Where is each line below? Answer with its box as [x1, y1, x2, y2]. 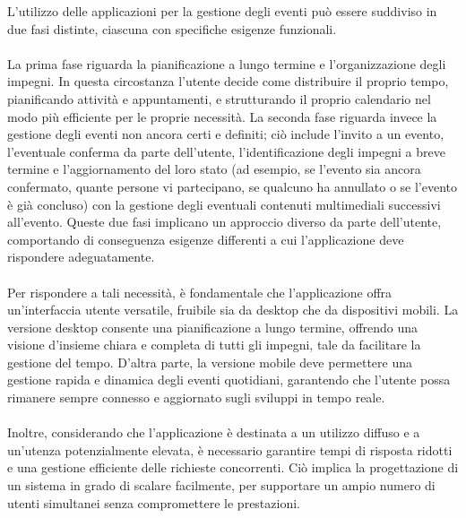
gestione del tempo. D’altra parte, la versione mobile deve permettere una [7, 352, 413, 371]
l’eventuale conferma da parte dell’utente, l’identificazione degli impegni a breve [7, 142, 445, 160]
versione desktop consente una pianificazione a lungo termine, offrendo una [7, 317, 419, 336]
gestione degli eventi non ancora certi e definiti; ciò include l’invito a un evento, [7, 125, 444, 143]
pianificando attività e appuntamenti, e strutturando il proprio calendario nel [7, 89, 431, 108]
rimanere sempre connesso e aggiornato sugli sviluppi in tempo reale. [7, 388, 385, 407]
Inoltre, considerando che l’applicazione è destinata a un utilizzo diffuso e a [7, 423, 420, 442]
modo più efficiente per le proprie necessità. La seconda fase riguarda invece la [7, 107, 437, 125]
